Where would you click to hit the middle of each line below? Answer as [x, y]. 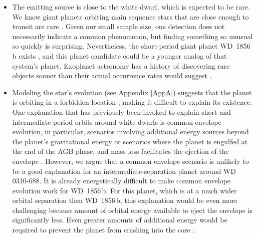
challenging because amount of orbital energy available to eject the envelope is [133, 210]
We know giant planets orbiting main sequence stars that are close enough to [131, 16]
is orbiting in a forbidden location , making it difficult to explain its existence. [132, 102]
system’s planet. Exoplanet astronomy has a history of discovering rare [121, 65]
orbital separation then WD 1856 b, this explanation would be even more [125, 200]
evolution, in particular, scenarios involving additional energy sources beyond [131, 132]
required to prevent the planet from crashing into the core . [103, 230]
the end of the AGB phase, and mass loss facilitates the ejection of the [120, 151]
